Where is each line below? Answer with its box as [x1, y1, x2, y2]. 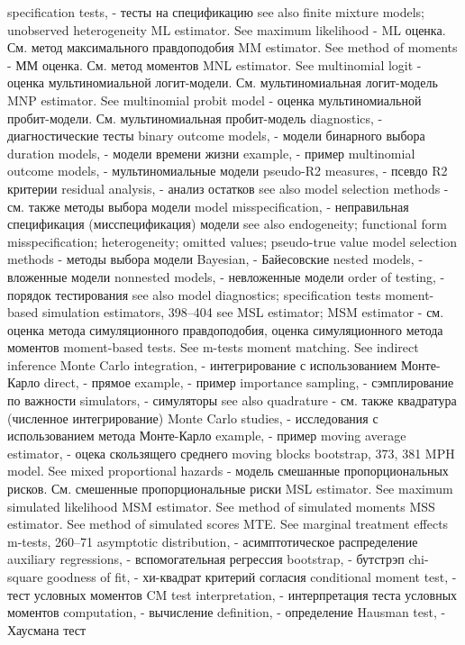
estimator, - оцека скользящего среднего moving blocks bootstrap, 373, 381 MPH [7, 443, 455, 462]
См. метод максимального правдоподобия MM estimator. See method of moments [7, 38, 458, 57]
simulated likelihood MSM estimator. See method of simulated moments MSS [7, 496, 435, 515]
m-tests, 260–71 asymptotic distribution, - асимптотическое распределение [7, 531, 418, 550]
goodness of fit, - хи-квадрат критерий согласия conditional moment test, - [47, 568, 457, 586]
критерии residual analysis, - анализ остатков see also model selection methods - [7, 178, 449, 197]
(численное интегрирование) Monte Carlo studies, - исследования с [7, 408, 378, 427]
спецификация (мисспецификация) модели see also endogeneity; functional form [7, 214, 447, 233]
